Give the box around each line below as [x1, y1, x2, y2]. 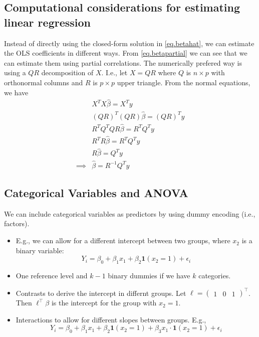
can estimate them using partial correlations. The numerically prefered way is [4, 57, 242, 68]
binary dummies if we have [108, 270, 190, 281]
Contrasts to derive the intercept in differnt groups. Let [16, 287, 186, 298]
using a [4, 67, 26, 78]
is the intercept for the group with [51, 297, 157, 308]
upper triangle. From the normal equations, [117, 77, 250, 87]
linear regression [4, 14, 91, 30]
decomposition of [41, 67, 94, 78]
